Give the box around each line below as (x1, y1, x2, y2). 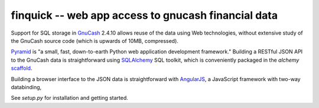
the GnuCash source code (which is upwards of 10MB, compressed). (11, 37, 178, 44)
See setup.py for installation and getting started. (11, 95, 128, 102)
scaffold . (11, 65, 32, 72)
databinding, (11, 83, 42, 90)
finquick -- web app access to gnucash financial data (11, 9, 278, 22)
